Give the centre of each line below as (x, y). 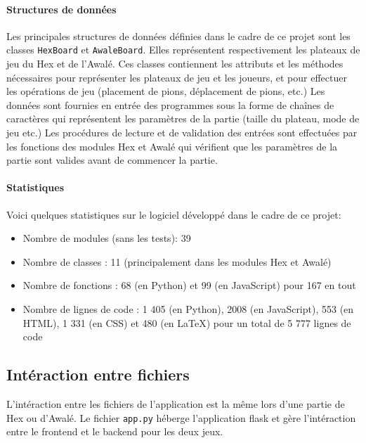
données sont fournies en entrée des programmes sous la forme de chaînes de (170, 104)
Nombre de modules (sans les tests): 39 (107, 238)
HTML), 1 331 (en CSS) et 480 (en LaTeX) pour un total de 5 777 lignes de (187, 322)
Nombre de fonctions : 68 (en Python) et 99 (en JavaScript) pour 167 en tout (189, 285)
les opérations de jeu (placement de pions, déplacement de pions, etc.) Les (166, 91)
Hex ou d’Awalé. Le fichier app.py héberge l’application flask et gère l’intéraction (181, 417)
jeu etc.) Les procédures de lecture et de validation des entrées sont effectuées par (182, 133)
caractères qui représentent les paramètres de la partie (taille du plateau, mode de (183, 118)
